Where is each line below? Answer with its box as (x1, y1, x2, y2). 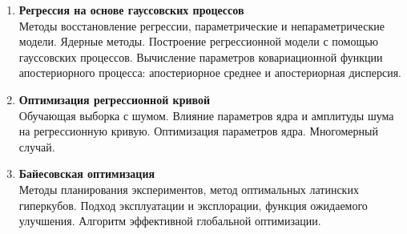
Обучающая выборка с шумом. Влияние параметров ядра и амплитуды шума (18, 107, 394, 123)
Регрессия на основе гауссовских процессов (18, 2, 244, 18)
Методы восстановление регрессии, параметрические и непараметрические (18, 17, 385, 34)
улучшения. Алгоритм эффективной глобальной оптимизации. (18, 212, 321, 229)
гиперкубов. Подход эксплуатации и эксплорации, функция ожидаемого (18, 196, 368, 213)
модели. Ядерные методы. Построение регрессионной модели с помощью (18, 33, 379, 50)
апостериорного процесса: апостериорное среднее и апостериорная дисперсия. (18, 64, 402, 81)
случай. (18, 138, 55, 155)
